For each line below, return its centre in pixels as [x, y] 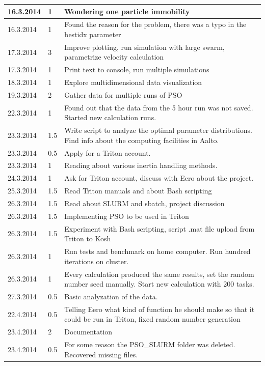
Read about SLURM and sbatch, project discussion [144, 203]
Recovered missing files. [101, 354]
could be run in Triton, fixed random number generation [152, 319]
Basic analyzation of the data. [111, 296]
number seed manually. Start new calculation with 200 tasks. [159, 284]
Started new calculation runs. [110, 117]
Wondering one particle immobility [127, 11]
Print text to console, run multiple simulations [137, 69]
